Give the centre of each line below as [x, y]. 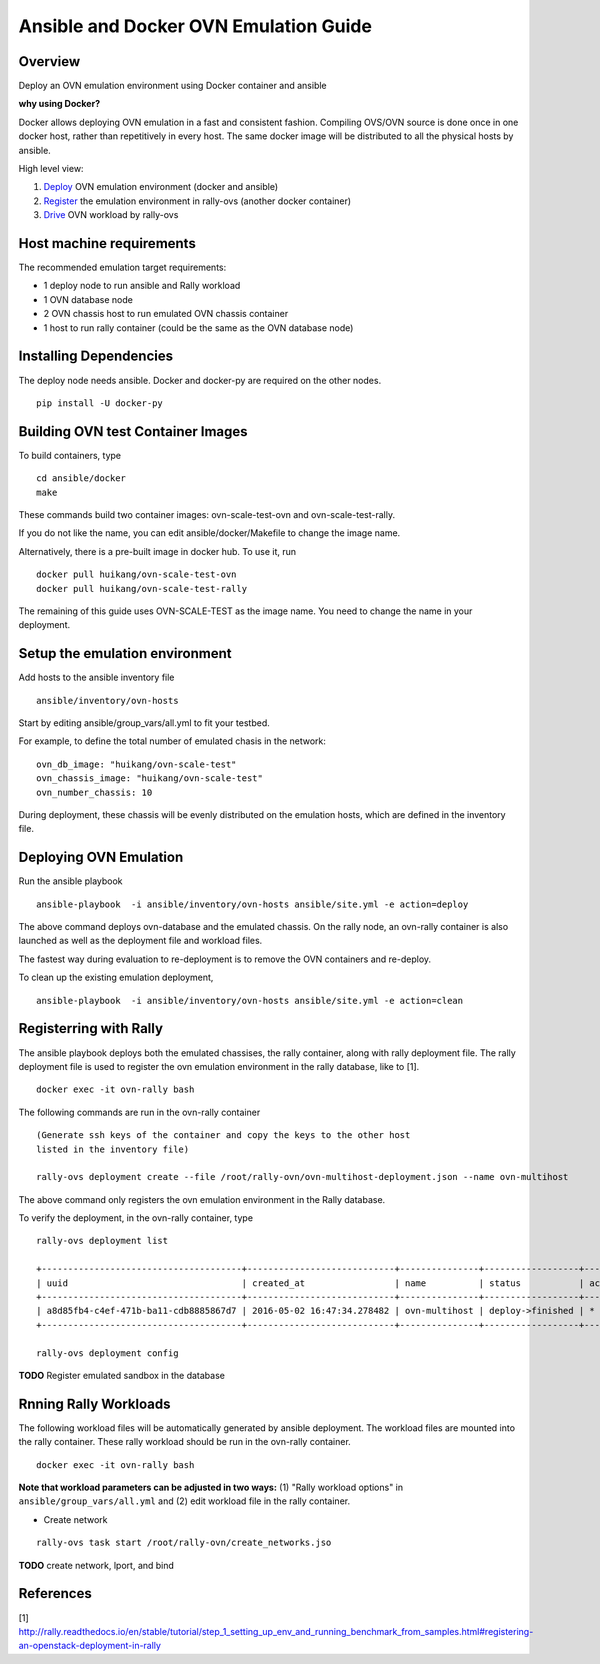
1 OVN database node [88, 299]
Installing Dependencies [96, 356]
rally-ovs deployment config [107, 1353]
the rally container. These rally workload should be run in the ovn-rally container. [185, 1442]
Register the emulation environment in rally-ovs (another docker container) [197, 201]
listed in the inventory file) [113, 1149]
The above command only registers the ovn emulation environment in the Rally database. [202, 1199]
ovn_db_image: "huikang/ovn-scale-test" [136, 764]
